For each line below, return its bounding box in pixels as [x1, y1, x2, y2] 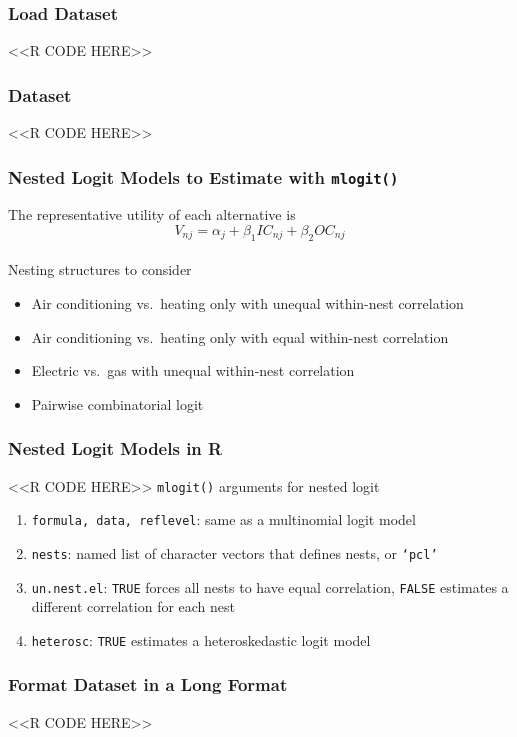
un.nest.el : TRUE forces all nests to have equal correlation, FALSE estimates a [31, 576, 509, 597]
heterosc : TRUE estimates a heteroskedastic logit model [31, 629, 371, 650]
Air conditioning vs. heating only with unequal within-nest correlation [31, 292, 464, 313]
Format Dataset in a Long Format [8, 672, 288, 697]
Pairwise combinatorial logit [31, 393, 204, 414]
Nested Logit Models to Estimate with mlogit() [8, 164, 399, 189]
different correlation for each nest [31, 596, 236, 617]
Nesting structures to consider [8, 259, 192, 280]
